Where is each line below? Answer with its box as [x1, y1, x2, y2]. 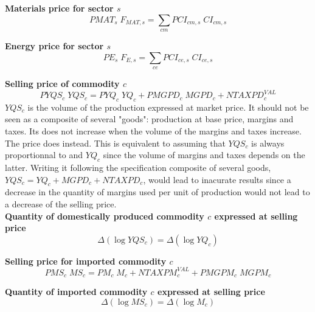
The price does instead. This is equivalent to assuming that [5, 136, 226, 149]
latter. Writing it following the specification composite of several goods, [5, 161, 271, 174]
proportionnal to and [5, 148, 83, 161]
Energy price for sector [5, 39, 104, 52]
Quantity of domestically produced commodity [5, 209, 204, 222]
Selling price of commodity [5, 77, 120, 89]
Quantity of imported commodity [5, 285, 148, 298]
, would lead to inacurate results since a [143, 173, 291, 185]
